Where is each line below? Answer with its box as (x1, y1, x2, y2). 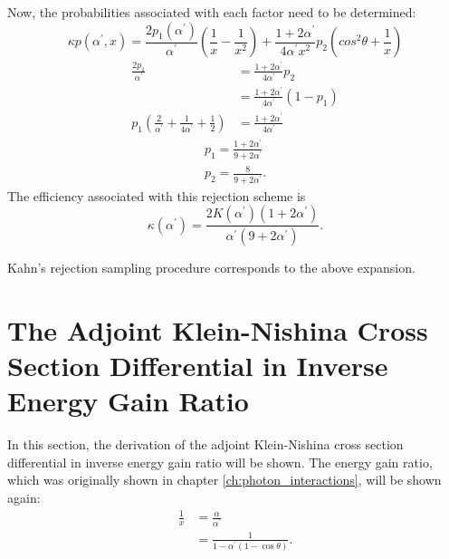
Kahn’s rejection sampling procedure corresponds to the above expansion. (7, 258, 416, 277)
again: (7, 487, 41, 506)
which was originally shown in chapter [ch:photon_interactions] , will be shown (7, 470, 442, 489)
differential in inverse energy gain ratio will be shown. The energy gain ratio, (7, 452, 433, 471)
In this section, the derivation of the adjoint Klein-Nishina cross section (7, 435, 404, 454)
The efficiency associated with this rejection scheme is (7, 186, 306, 205)
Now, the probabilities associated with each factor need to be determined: (7, 3, 416, 21)
